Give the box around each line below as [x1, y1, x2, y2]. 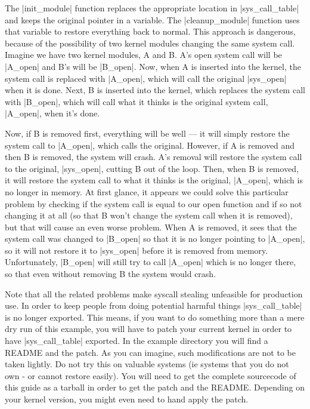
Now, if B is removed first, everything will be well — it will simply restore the [5, 127, 290, 139]
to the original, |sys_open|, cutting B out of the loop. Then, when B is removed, [5, 162, 299, 174]
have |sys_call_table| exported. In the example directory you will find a [5, 334, 268, 347]
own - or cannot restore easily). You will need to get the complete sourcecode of [5, 369, 296, 382]
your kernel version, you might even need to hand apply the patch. [5, 393, 249, 405]
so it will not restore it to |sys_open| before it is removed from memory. [5, 244, 268, 256]
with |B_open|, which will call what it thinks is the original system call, [5, 95, 268, 107]
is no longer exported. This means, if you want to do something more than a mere [5, 310, 305, 323]
